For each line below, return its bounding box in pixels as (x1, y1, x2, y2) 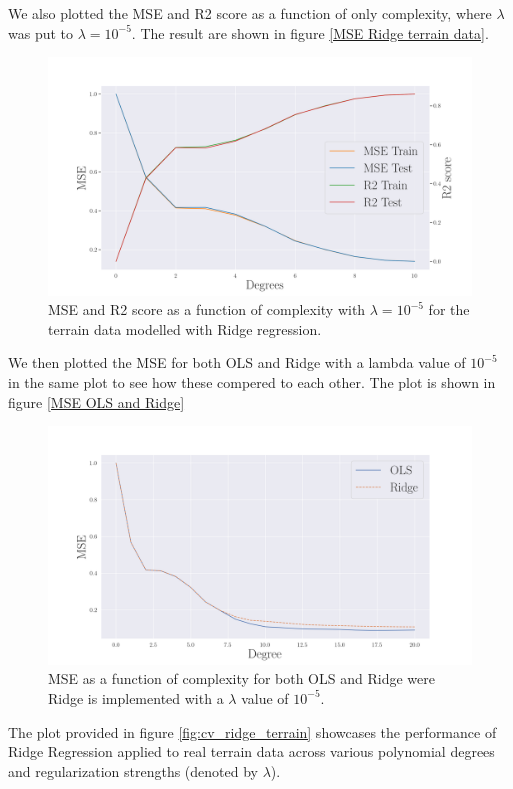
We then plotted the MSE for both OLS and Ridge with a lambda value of (8, 352, 466, 373)
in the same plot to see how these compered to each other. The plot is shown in (8, 372, 496, 393)
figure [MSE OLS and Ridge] (8, 391, 185, 412)
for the (428, 299, 470, 320)
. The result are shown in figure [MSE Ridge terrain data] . (131, 22, 489, 43)
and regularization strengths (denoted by (8, 760, 258, 781)
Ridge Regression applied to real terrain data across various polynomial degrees (8, 741, 495, 762)
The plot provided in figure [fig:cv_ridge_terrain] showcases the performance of (8, 721, 497, 742)
